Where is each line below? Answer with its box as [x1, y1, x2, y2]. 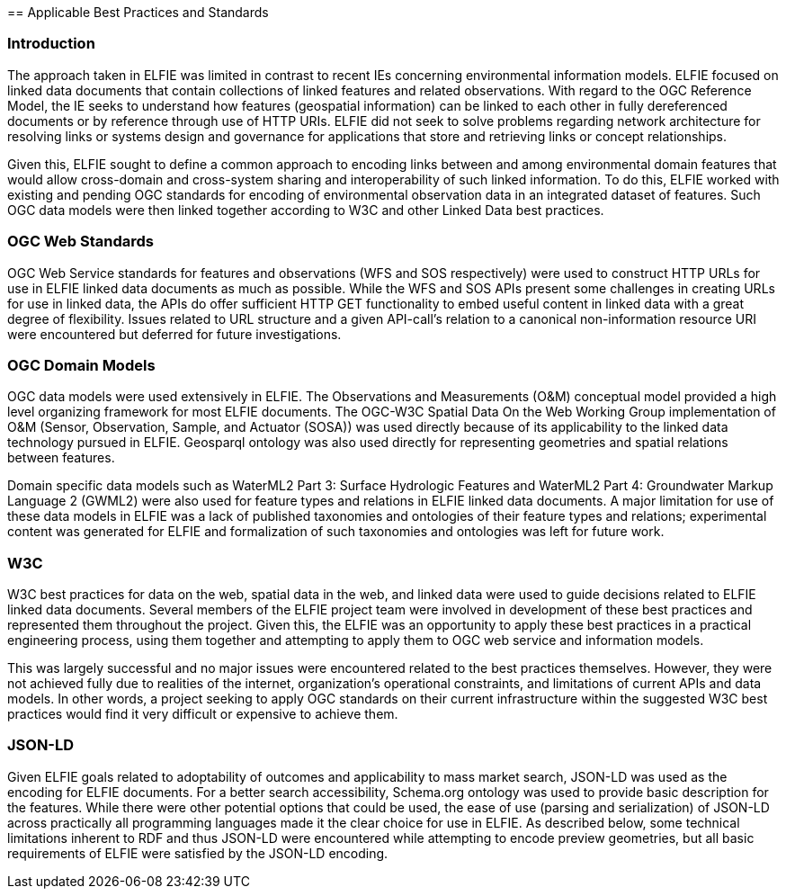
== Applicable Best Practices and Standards [7, 4, 269, 20]
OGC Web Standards [7, 232, 154, 251]
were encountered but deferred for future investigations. [7, 326, 342, 342]
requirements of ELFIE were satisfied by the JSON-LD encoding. [7, 845, 389, 861]
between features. [7, 450, 115, 466]
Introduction [7, 34, 95, 53]
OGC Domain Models [7, 355, 156, 374]
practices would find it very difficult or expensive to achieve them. [7, 706, 398, 721]
